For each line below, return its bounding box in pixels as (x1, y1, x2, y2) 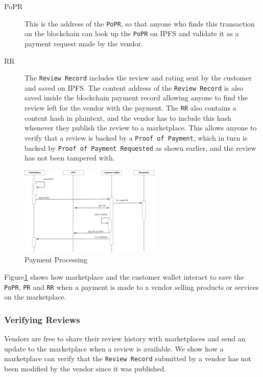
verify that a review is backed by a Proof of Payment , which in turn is (25, 132, 248, 143)
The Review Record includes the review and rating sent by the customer (25, 72, 252, 83)
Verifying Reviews (4, 313, 80, 326)
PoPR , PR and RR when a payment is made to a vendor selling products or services (4, 281, 259, 292)
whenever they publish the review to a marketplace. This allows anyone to (25, 122, 257, 133)
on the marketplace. (4, 291, 66, 302)
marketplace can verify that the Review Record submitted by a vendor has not (4, 353, 251, 364)
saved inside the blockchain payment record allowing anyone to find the (25, 92, 248, 103)
